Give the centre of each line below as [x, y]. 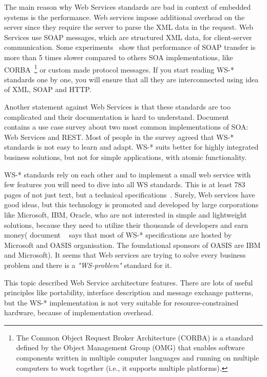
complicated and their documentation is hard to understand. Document [117, 116]
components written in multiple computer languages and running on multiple [138, 358]
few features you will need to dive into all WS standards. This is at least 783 [125, 184]
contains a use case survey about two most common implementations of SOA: [126, 127]
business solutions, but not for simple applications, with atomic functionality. [126, 157]
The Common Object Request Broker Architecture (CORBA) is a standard [135, 337]
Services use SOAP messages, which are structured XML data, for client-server [128, 37]
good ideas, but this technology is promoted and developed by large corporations [131, 204]
